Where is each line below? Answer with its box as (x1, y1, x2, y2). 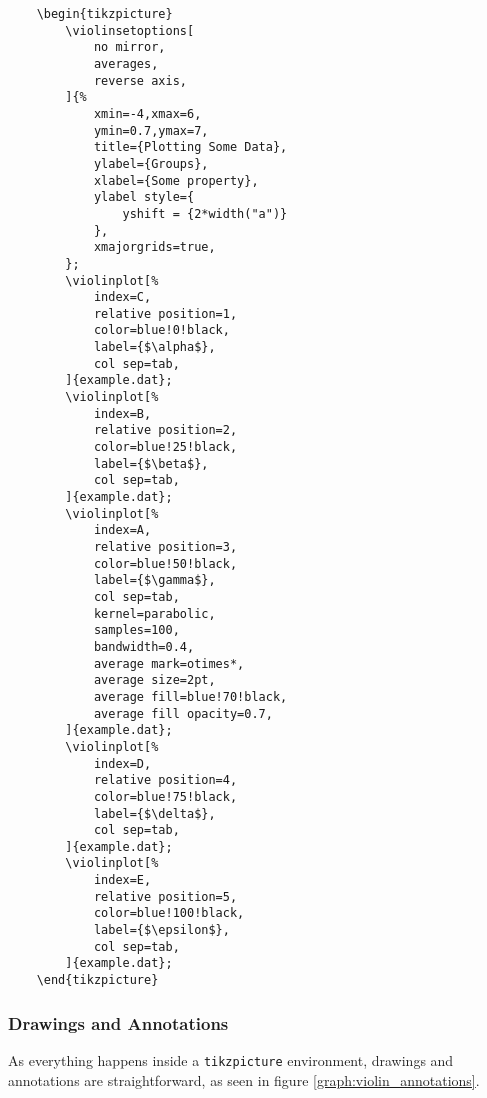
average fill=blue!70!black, (93, 689, 288, 704)
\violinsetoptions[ (65, 23, 195, 38)
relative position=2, (93, 423, 238, 438)
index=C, (93, 290, 152, 305)
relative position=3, (93, 540, 238, 554)
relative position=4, (93, 773, 238, 788)
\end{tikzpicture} (36, 973, 159, 988)
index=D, (93, 756, 152, 771)
